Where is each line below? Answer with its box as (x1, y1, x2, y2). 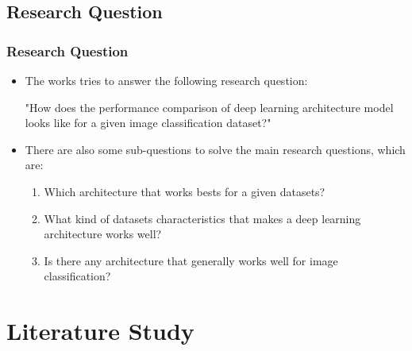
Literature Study (6, 314, 194, 347)
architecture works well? (44, 226, 162, 242)
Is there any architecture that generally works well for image (44, 252, 338, 268)
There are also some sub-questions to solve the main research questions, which (25, 141, 406, 157)
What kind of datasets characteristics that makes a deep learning (44, 210, 361, 226)
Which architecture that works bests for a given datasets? (44, 183, 325, 199)
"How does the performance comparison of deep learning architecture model (25, 98, 394, 115)
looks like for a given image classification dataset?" (25, 114, 271, 131)
